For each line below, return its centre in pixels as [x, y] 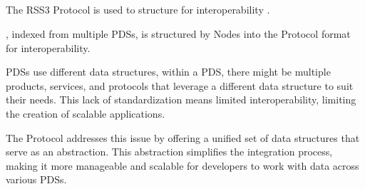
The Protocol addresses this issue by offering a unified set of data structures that [183, 137]
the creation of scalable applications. [86, 113]
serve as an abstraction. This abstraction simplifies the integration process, [169, 152]
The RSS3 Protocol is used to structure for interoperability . [138, 10]
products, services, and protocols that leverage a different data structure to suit [180, 85]
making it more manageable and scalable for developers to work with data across [182, 165]
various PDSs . [36, 179]
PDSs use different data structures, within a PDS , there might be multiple [168, 72]
